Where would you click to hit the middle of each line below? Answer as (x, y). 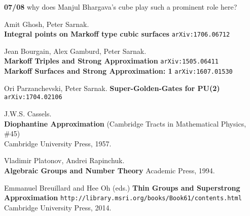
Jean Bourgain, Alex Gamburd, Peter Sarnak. (75, 51)
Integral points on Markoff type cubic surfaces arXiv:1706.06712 (117, 34)
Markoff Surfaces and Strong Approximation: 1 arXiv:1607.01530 (118, 71)
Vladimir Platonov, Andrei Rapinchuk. (64, 160)
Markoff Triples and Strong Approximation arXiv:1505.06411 (111, 61)
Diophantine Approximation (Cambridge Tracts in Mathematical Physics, (125, 123)
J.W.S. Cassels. (28, 113)
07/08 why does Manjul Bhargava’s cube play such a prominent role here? (121, 7)
